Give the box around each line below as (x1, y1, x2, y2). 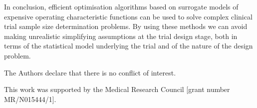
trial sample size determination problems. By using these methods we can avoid (4, 21, 248, 31)
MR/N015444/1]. (4, 93, 56, 104)
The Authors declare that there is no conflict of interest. (4, 67, 176, 77)
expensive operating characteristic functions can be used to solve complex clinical (4, 11, 253, 21)
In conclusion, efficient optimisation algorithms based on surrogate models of (4, 1, 239, 11)
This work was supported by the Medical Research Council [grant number (4, 84, 230, 94)
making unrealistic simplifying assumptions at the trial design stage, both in (4, 30, 238, 41)
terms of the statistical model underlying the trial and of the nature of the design (4, 40, 253, 51)
